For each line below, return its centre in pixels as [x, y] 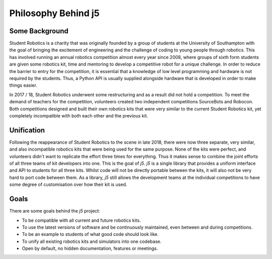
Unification [27, 130]
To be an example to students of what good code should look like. [90, 234]
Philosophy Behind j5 [54, 13]
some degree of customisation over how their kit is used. [68, 184]
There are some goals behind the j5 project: [55, 211]
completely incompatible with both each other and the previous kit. [79, 115]
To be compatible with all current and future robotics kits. [81, 220]
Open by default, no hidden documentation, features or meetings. [90, 248]
